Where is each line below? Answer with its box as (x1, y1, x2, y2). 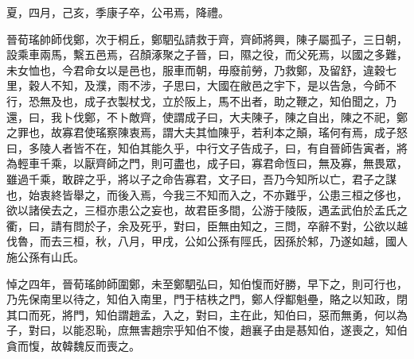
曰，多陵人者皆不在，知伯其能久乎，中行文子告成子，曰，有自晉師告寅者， (6, 139, 396, 156)
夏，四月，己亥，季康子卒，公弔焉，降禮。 (6, 4, 229, 20)
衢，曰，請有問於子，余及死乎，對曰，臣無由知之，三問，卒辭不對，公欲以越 (6, 217, 408, 234)
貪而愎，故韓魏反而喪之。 (6, 337, 140, 353)
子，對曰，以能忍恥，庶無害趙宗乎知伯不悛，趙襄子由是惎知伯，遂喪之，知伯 (6, 322, 408, 338)
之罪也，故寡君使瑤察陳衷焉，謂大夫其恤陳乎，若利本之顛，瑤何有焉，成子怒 (6, 124, 408, 141)
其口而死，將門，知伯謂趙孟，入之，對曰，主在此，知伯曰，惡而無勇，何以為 (6, 306, 408, 322)
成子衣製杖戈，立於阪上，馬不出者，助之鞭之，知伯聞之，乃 (84, 92, 396, 109)
